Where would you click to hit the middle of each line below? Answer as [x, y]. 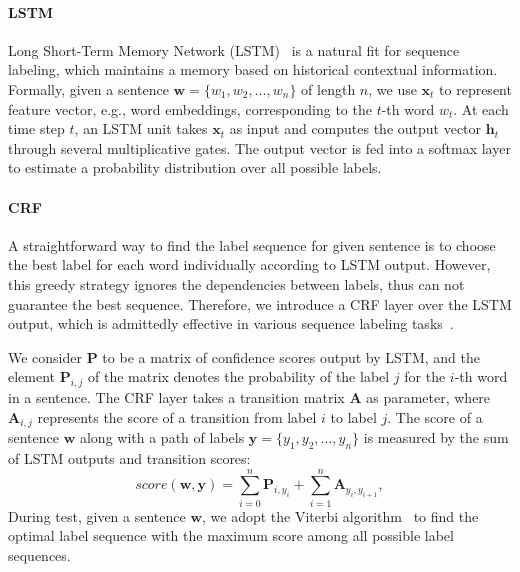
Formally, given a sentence [88, 88]
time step [36, 128]
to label [353, 416]
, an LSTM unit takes [141, 128]
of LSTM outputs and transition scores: [129, 457]
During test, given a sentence [97, 515]
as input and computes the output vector [355, 128]
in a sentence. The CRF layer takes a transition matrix [176, 397]
